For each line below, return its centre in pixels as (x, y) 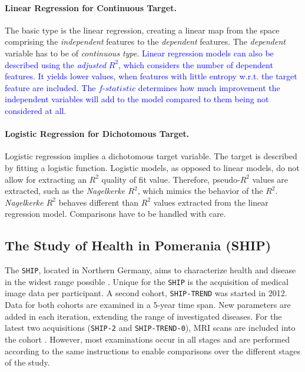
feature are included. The (50, 87)
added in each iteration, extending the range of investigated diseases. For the (143, 316)
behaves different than (99, 202)
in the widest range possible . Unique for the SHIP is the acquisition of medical (147, 281)
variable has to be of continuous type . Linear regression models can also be (139, 53)
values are (270, 179)
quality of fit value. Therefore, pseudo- (171, 179)
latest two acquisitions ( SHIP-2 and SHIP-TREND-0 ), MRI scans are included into (150, 328)
